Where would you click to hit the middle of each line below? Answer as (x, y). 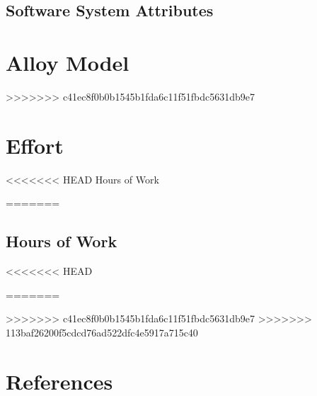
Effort (35, 145)
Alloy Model (68, 62)
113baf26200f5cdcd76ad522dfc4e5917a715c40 (102, 332)
